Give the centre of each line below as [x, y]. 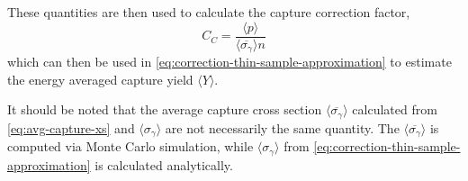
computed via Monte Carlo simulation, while [130, 146]
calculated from [395, 109]
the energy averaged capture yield [100, 79]
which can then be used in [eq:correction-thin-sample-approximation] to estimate [229, 62]
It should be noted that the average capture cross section [165, 109]
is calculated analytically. [164, 164]
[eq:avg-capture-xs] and [71, 127]
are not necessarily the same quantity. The [282, 127]
